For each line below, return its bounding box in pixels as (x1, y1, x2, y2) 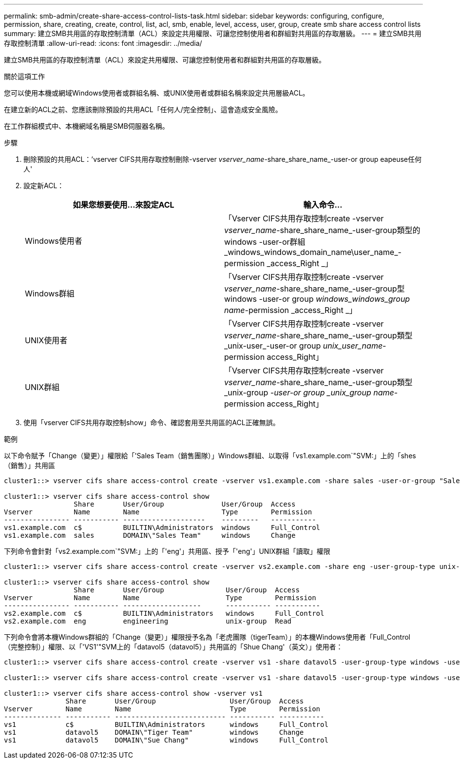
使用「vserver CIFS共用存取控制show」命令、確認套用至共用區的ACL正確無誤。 (23, 418, 280, 427)
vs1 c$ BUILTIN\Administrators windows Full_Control (4, 721, 328, 728)
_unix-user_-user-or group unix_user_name (224, 341, 383, 351)
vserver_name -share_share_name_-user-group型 (224, 284, 405, 293)
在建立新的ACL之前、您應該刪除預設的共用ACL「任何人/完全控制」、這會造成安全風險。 (4, 105, 282, 114)
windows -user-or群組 (224, 237, 306, 247)
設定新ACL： (23, 181, 64, 190)
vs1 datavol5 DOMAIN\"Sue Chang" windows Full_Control (4, 736, 328, 744)
